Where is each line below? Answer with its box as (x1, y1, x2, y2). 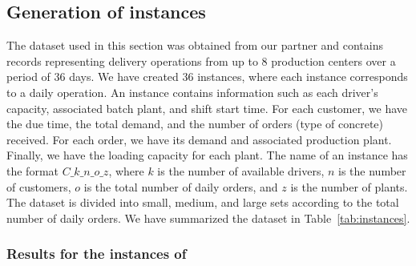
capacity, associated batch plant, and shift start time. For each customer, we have (6, 99, 407, 116)
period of (6, 68, 50, 85)
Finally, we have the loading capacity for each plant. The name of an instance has (6, 147, 408, 163)
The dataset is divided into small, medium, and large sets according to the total (6, 194, 399, 211)
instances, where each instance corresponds (197, 68, 408, 85)
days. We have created (69, 68, 179, 85)
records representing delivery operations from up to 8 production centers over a (6, 52, 396, 69)
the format (6, 162, 59, 179)
